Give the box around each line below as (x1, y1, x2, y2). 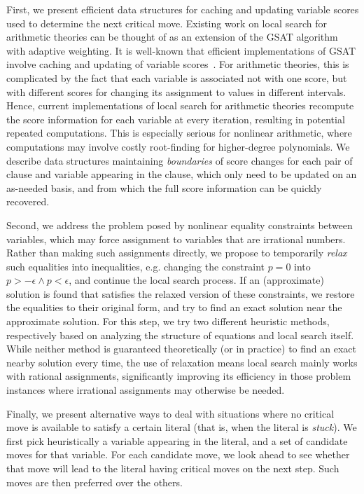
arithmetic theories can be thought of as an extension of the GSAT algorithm (6, 29, 338, 44)
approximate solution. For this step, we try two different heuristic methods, (6, 314, 330, 329)
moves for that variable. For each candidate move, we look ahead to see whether (6, 447, 350, 462)
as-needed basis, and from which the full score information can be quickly (6, 180, 322, 195)
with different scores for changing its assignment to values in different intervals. (6, 84, 346, 99)
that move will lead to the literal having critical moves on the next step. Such (6, 461, 339, 475)
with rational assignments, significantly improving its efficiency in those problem (6, 369, 351, 383)
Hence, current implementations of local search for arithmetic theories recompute (6, 98, 354, 113)
